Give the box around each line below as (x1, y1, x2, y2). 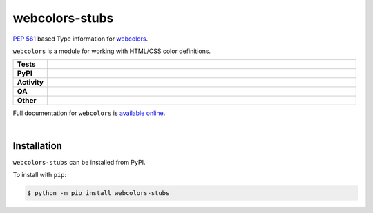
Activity (17, 78, 44, 88)
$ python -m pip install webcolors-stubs (27, 190, 170, 196)
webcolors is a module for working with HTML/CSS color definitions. (12, 47, 211, 55)
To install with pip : (12, 171, 67, 179)
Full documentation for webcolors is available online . (12, 109, 166, 117)
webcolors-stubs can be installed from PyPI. (12, 158, 146, 166)
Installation (12, 140, 62, 152)
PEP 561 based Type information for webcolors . (12, 34, 149, 43)
